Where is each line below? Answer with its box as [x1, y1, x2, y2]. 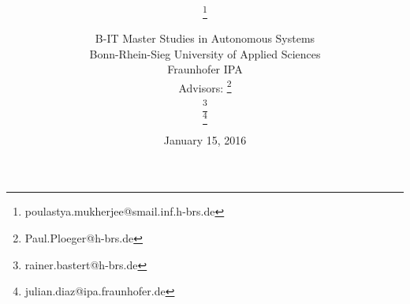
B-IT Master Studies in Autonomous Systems [95, 30, 315, 47]
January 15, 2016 [163, 131, 247, 148]
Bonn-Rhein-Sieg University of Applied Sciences [89, 45, 321, 62]
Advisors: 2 [178, 77, 232, 96]
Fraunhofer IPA [167, 61, 243, 77]
